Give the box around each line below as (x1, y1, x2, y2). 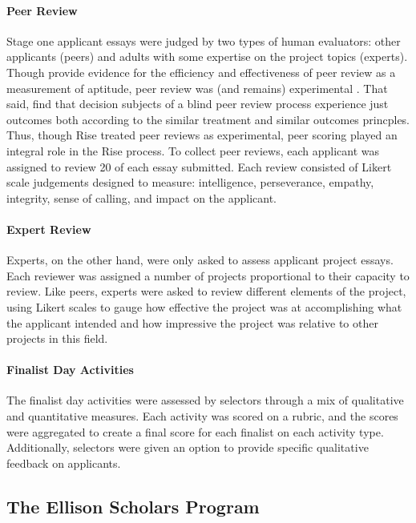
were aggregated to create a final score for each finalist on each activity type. (6, 423, 384, 440)
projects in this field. (6, 330, 108, 347)
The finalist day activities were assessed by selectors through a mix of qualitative (6, 392, 404, 408)
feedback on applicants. (6, 454, 121, 471)
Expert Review (6, 220, 91, 237)
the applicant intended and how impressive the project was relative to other (6, 314, 378, 331)
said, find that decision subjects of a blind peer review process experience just (6, 95, 389, 112)
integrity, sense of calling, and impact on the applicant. (6, 189, 277, 206)
